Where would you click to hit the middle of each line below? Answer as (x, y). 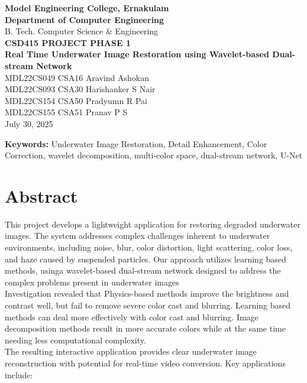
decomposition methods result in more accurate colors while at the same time (145, 328)
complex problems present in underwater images (92, 282)
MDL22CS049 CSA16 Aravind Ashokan (77, 77)
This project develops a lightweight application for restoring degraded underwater (153, 224)
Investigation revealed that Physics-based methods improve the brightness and (147, 293)
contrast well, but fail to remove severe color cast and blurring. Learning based (148, 305)
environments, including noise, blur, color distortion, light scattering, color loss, (149, 247)
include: (19, 374)
